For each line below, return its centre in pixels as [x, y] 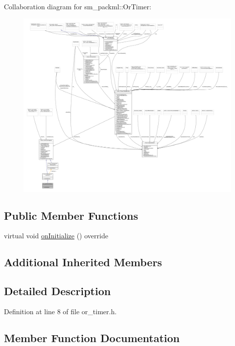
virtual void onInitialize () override [56, 236]
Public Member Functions [71, 215]
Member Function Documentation [92, 337]
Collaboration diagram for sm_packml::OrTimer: [78, 6]
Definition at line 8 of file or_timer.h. [60, 311]
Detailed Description [58, 291]
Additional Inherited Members [83, 262]
